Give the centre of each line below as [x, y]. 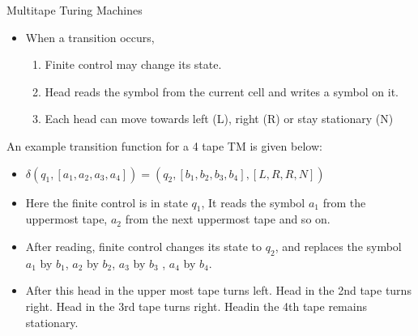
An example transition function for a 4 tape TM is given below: [164, 145]
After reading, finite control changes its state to [144, 246]
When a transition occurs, [90, 37]
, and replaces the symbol [338, 246]
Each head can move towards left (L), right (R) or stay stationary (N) [219, 119]
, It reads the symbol [253, 202]
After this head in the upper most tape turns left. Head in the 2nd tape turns [218, 290]
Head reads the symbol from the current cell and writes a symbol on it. [222, 91]
